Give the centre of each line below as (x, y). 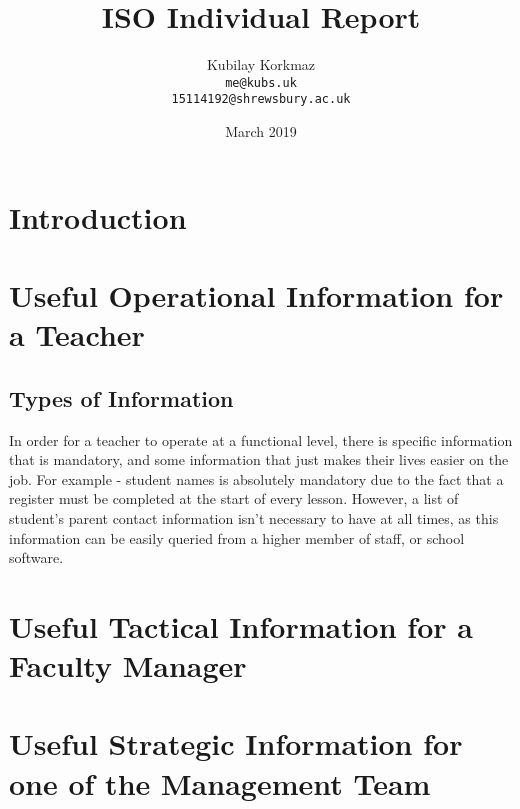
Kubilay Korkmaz (261, 64)
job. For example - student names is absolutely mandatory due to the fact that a (256, 478)
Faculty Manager (128, 665)
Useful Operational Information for (256, 295)
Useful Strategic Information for (236, 743)
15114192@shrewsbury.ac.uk (261, 99)
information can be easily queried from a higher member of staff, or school (237, 537)
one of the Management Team (220, 782)
